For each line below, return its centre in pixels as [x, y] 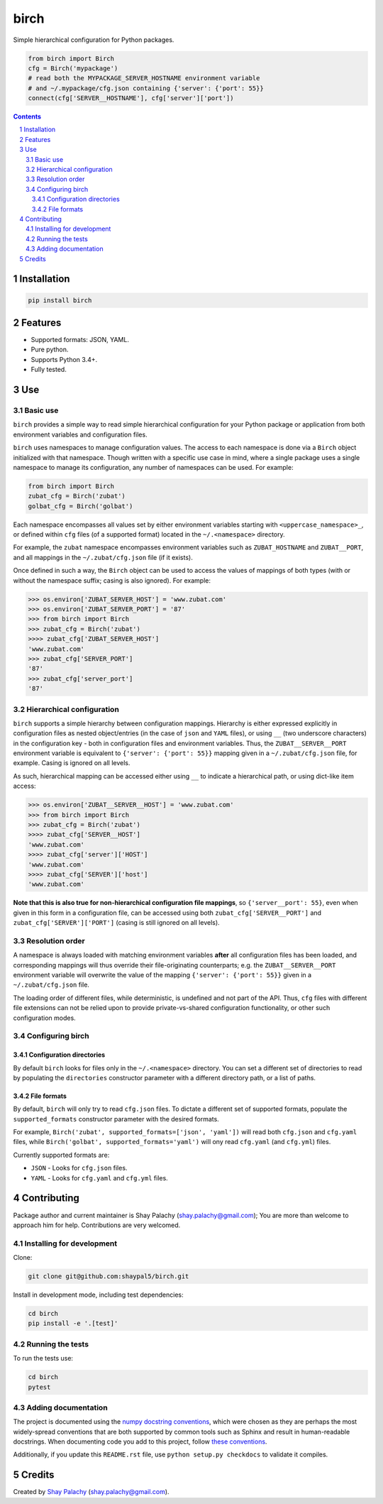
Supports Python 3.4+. [64, 359]
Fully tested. [49, 370]
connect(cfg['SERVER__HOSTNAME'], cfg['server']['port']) [131, 98]
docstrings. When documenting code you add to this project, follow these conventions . [140, 1442]
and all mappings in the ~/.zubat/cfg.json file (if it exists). [103, 557]
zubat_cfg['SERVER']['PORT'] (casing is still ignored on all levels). [116, 923]
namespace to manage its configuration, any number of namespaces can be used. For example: [153, 467]
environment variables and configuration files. [81, 434]
